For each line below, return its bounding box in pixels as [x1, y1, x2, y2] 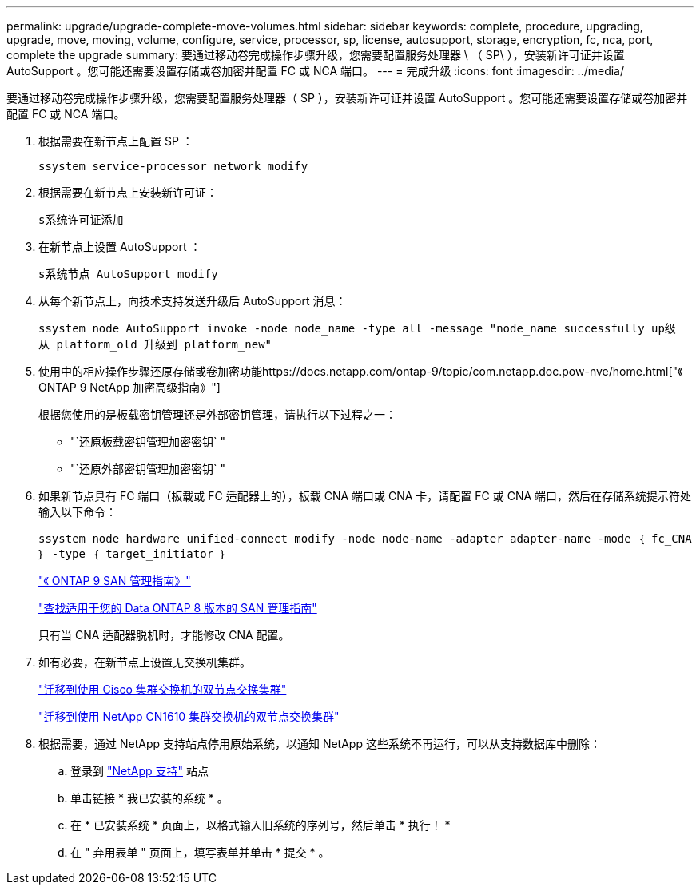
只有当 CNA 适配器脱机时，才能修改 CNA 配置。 [38, 628, 290, 642]
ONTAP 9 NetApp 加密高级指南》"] [38, 380, 221, 394]
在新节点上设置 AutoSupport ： [38, 240, 201, 253]
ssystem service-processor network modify [38, 160, 308, 173]
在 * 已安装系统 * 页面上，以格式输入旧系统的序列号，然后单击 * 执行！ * [70, 818, 451, 832]
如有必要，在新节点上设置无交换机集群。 [38, 655, 251, 669]
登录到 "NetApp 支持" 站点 [70, 764, 209, 778]
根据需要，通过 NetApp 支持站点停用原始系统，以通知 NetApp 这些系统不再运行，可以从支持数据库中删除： [38, 737, 601, 750]
